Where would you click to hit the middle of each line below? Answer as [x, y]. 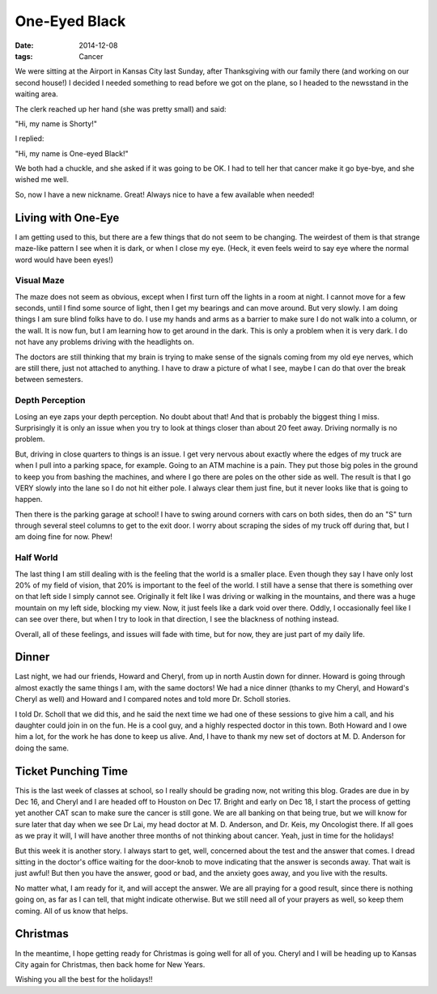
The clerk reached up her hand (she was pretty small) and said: [121, 108]
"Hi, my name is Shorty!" [56, 123]
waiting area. [36, 94]
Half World [36, 558]
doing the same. [42, 748]
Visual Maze [40, 281]
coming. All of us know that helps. [72, 911]
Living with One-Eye [67, 217]
